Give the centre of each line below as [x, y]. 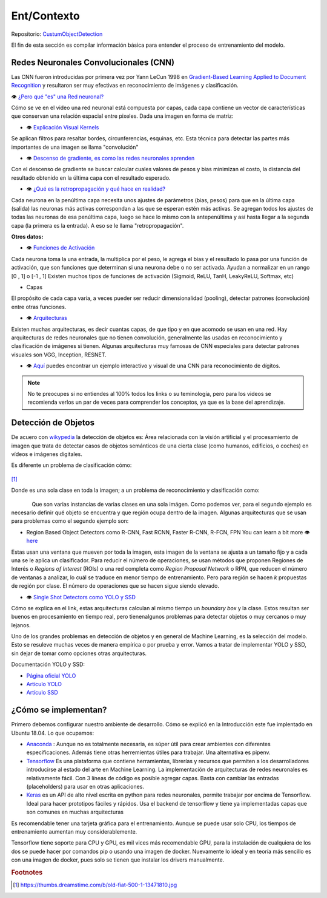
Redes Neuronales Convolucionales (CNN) [93, 62]
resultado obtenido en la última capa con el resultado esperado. [91, 178]
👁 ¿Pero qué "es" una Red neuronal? [58, 97]
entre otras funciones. [39, 307]
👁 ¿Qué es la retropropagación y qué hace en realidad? [96, 189]
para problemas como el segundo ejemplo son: [70, 521]
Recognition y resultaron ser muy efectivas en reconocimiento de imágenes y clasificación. [125, 86]
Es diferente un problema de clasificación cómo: [71, 465]
